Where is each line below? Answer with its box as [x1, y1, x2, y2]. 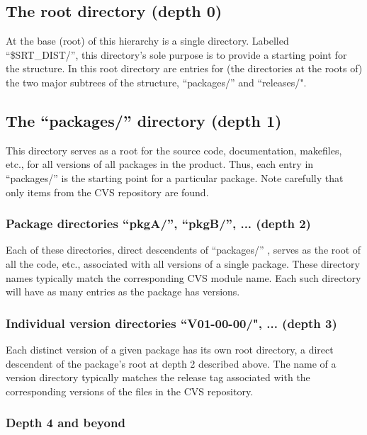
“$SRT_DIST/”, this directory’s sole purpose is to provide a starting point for [6, 47, 347, 62]
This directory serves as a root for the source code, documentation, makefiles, [6, 142, 342, 157]
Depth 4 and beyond [6, 414, 125, 431]
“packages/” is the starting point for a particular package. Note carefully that [6, 170, 344, 185]
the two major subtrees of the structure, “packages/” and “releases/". [6, 74, 307, 89]
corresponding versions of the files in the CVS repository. [6, 383, 254, 398]
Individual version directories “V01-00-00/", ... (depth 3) [6, 314, 337, 332]
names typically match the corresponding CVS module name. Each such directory [6, 270, 361, 285]
